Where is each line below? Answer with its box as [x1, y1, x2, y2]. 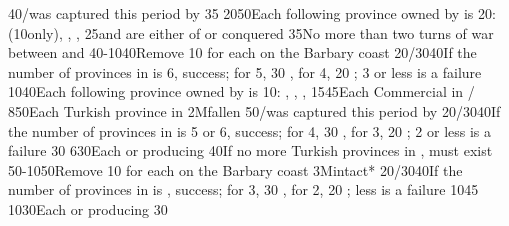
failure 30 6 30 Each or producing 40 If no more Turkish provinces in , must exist [8, 140, 493, 161]
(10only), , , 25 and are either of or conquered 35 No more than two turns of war [8, 22, 494, 43]
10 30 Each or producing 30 [8, 198, 168, 219]
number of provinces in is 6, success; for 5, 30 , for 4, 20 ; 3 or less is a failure [8, 61, 482, 82]
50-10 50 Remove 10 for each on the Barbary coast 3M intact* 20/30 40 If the [8, 159, 463, 180]
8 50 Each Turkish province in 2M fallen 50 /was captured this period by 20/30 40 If [8, 100, 501, 121]
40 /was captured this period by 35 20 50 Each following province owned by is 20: [8, 3, 496, 23]
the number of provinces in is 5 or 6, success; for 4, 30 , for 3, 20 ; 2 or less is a [8, 120, 491, 141]
